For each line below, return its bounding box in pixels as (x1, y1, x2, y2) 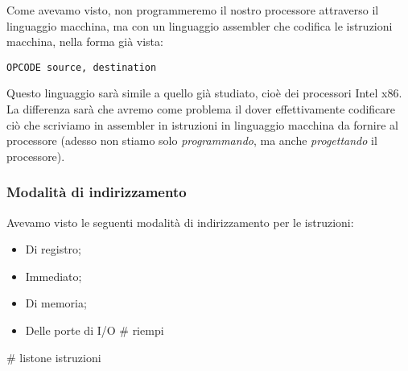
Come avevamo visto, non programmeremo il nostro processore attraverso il (6, 2, 379, 18)
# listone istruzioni (6, 348, 101, 365)
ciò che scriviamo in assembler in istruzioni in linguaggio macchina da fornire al (6, 116, 399, 133)
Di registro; (25, 241, 81, 258)
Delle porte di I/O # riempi (25, 322, 164, 338)
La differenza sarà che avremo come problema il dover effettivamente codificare (6, 101, 396, 117)
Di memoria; (25, 295, 87, 311)
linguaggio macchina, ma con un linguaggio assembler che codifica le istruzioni (6, 17, 393, 34)
